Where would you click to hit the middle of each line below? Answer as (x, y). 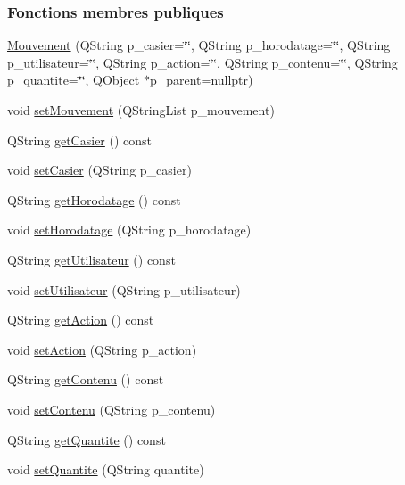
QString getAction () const (81, 320)
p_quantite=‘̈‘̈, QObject (74, 80)
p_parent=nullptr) (201, 80)
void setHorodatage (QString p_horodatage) (129, 230)
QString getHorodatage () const (94, 199)
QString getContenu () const (86, 379)
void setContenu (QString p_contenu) (112, 409)
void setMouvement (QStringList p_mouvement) (141, 110)
